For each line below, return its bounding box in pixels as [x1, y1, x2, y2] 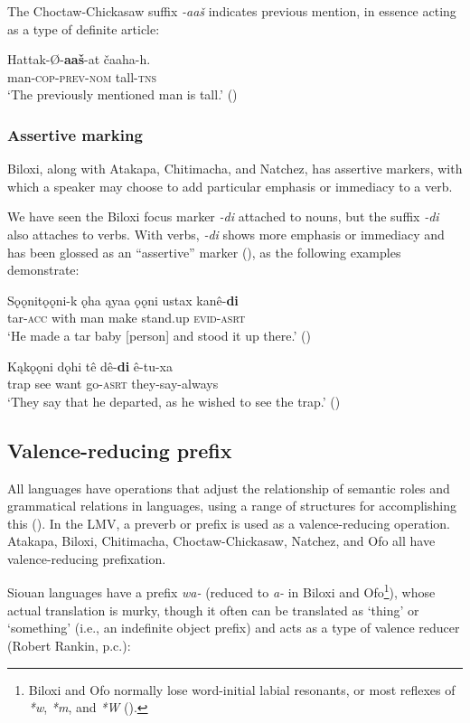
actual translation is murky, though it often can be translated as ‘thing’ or [7, 600, 419, 619]
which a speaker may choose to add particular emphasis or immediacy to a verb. [7, 176, 453, 195]
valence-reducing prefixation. [7, 549, 166, 568]
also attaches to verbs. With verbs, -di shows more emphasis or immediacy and [7, 224, 445, 243]
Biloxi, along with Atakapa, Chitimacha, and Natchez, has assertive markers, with [7, 159, 463, 178]
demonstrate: [7, 260, 80, 279]
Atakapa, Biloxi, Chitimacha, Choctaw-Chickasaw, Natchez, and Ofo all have [7, 531, 436, 550]
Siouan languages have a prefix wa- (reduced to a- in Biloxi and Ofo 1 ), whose [7, 580, 436, 602]
